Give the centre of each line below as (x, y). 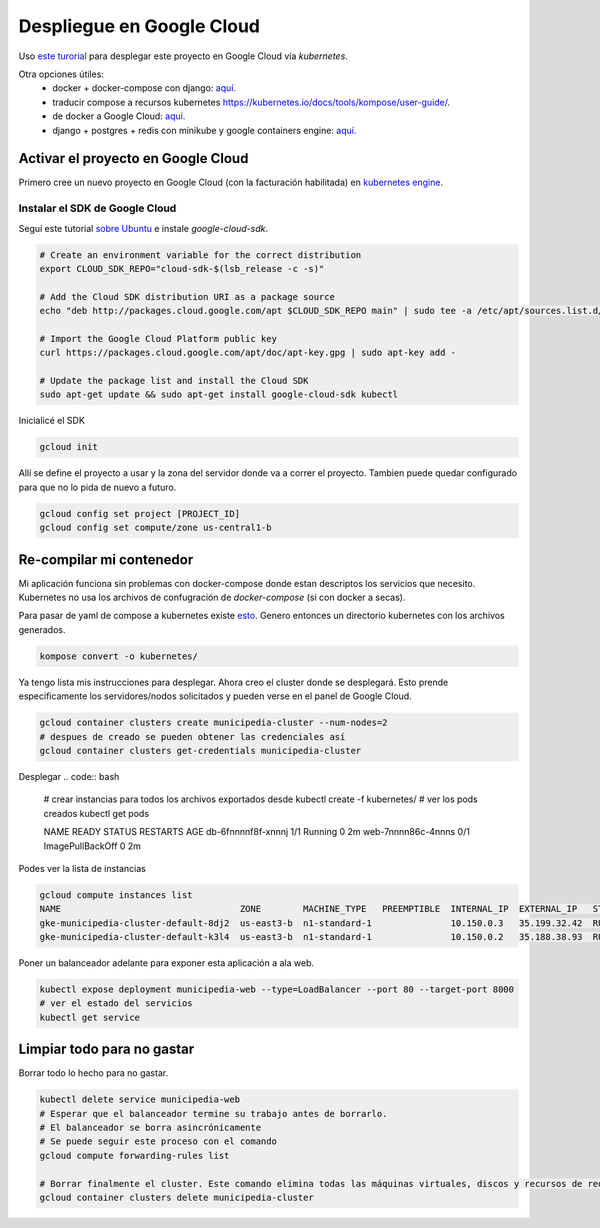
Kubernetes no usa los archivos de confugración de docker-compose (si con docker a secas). (212, 597)
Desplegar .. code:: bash (69, 776)
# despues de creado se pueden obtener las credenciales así (192, 736)
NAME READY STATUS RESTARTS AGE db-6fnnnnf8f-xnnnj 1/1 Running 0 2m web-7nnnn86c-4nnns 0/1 (256, 832)
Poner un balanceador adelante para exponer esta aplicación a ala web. (166, 963)
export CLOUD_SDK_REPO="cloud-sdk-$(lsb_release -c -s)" (182, 268)
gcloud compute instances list (116, 894)
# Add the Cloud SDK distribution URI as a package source (187, 296)
